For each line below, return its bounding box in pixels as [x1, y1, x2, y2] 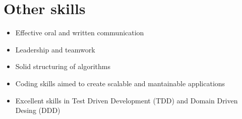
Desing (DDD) [15, 105, 60, 115]
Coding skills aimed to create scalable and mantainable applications [15, 78, 225, 88]
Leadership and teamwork [15, 44, 95, 54]
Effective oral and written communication [15, 27, 144, 38]
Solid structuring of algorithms [15, 61, 110, 72]
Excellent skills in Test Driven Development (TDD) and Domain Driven [15, 95, 238, 105]
